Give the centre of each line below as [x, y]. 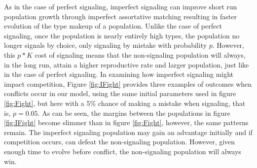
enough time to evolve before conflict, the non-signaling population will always [123, 151]
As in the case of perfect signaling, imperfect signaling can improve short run [121, 6]
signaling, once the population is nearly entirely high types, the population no [122, 35]
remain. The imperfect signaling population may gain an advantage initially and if [128, 132]
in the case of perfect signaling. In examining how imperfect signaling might [119, 74]
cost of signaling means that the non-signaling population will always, [140, 54]
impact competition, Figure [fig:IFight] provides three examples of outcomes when [128, 84]
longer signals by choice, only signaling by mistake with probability [106, 45]
